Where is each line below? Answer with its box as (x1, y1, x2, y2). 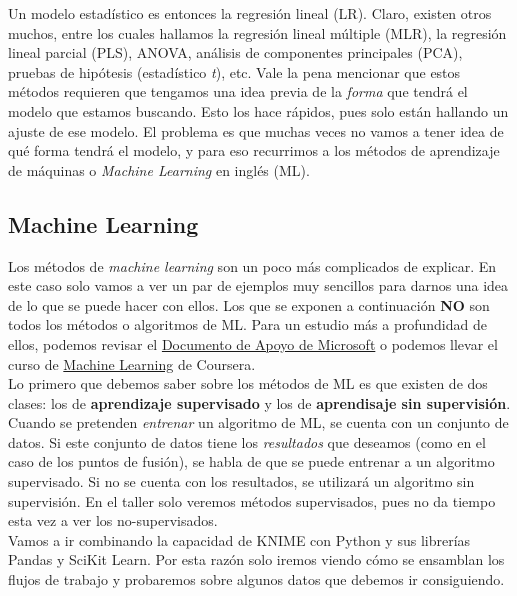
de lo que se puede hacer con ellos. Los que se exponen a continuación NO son (8, 294, 490, 315)
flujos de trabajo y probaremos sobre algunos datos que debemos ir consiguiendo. (8, 569, 505, 590)
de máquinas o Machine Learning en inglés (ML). (8, 159, 310, 180)
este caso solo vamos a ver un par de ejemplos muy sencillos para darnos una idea (8, 275, 509, 296)
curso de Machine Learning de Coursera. (8, 353, 256, 374)
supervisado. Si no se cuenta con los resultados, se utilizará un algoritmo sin (8, 471, 475, 492)
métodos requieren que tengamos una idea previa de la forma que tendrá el (8, 81, 468, 102)
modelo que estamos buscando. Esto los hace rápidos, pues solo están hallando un (8, 100, 509, 121)
